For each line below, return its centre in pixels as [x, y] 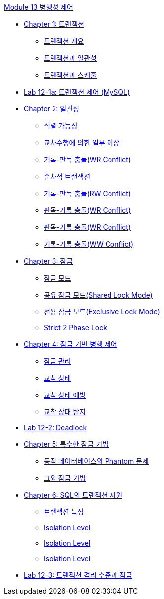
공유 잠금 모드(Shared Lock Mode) [98, 295]
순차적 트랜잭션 [67, 176]
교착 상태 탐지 [65, 412]
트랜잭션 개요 [64, 41]
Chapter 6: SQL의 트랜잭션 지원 [73, 495]
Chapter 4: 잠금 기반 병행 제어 [71, 344]
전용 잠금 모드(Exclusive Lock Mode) [102, 312]
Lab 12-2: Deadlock [55, 428]
